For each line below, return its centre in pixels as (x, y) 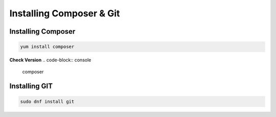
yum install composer (47, 47)
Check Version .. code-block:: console (50, 60)
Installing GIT (31, 86)
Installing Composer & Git (65, 13)
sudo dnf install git (47, 101)
